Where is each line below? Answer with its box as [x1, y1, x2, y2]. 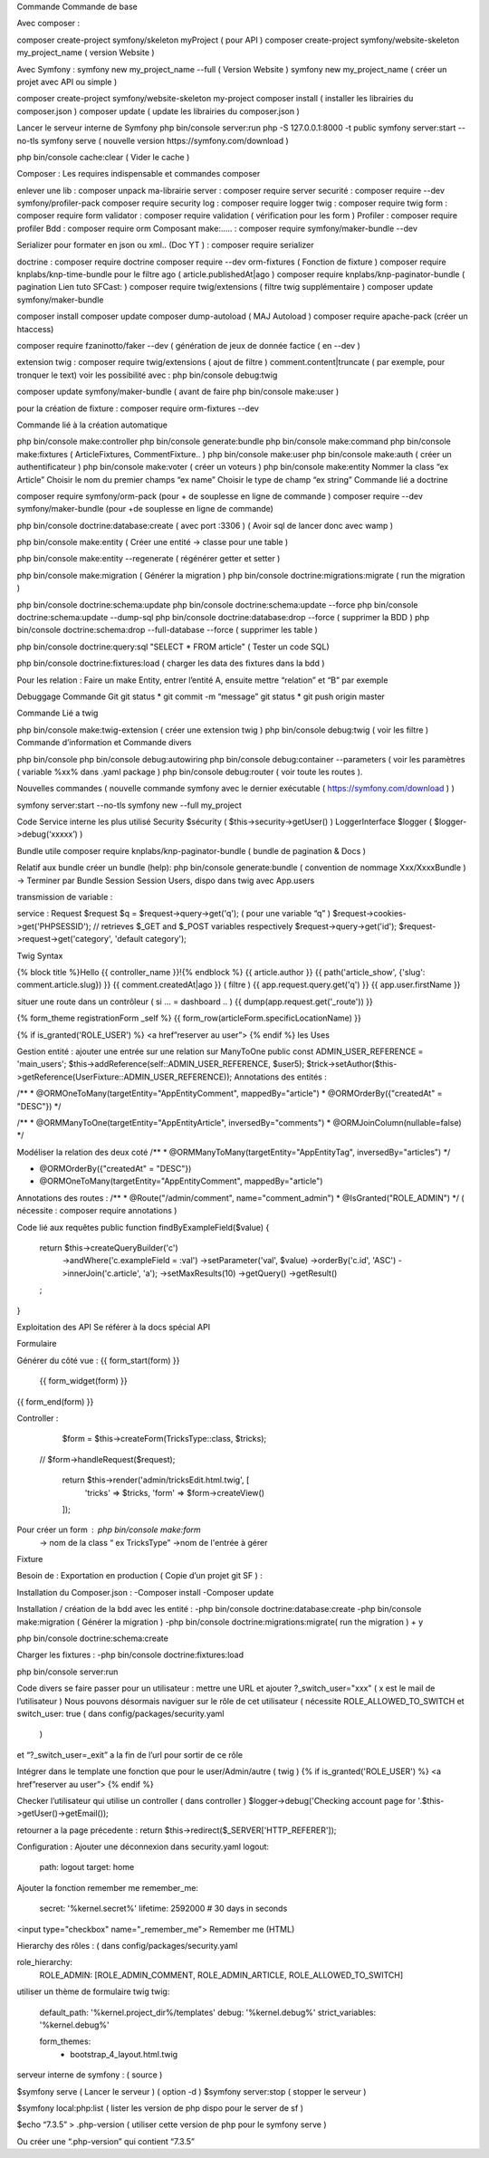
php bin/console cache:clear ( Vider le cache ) [16, 151, 190, 162]
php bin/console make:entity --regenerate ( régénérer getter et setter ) [16, 553, 281, 564]
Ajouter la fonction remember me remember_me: [16, 1882, 199, 1893]
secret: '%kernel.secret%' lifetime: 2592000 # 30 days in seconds [39, 1903, 288, 1914]
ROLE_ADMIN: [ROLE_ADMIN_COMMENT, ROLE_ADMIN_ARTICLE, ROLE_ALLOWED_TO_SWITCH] [39, 1970, 404, 1981]
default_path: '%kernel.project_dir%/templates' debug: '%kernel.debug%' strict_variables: [39, 2007, 376, 2018]
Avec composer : [16, 18, 81, 29]
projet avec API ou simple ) [16, 76, 118, 87]
